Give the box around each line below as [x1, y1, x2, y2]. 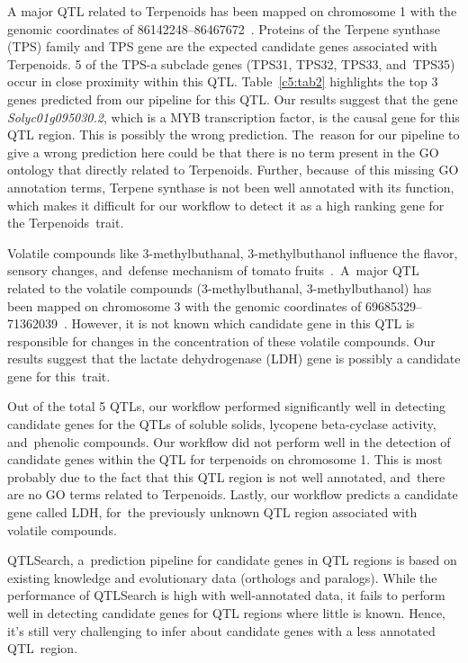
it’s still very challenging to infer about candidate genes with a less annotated [7, 621, 436, 640]
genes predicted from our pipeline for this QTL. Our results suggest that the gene [7, 89, 458, 108]
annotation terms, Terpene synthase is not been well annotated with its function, [7, 177, 454, 196]
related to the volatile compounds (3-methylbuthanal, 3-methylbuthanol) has [7, 278, 432, 297]
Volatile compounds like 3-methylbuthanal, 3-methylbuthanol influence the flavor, [7, 243, 458, 262]
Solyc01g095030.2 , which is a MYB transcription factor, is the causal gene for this [7, 107, 460, 126]
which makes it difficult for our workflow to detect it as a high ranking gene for [7, 195, 445, 214]
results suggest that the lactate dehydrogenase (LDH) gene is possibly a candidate [7, 349, 461, 368]
